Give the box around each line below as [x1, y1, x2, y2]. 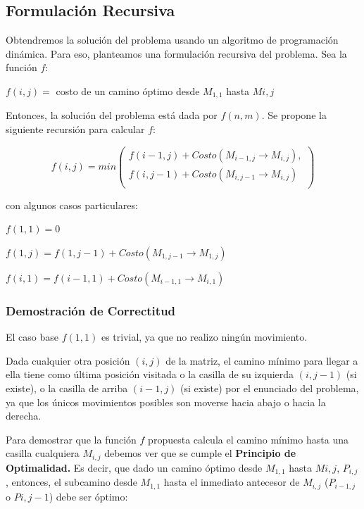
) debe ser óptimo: [49, 489, 128, 503]
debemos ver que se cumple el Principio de [104, 446, 296, 460]
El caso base [6, 329, 58, 344]
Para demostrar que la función [6, 432, 137, 446]
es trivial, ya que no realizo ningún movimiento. [101, 329, 308, 344]
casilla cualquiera [6, 446, 80, 460]
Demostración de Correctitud [6, 301, 176, 319]
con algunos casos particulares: [6, 197, 138, 212]
